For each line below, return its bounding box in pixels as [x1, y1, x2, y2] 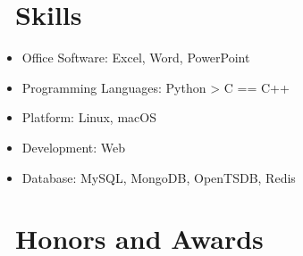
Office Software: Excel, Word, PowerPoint [21, 48, 250, 67]
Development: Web [21, 137, 126, 156]
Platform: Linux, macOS [21, 108, 156, 127]
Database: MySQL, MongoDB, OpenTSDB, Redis [21, 168, 296, 186]
